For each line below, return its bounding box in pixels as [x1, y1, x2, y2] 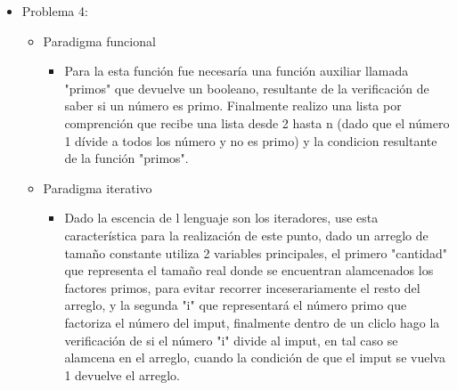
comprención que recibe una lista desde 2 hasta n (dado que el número [64, 113, 450, 132]
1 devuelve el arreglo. [64, 365, 180, 384]
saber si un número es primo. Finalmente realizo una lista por [64, 96, 402, 115]
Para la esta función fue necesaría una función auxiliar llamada [64, 61, 409, 80]
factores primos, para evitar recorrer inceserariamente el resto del [64, 278, 420, 297]
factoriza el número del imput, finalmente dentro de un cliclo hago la [64, 313, 440, 331]
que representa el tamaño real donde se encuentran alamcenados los [64, 261, 434, 280]
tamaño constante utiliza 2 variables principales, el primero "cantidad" [64, 243, 448, 262]
